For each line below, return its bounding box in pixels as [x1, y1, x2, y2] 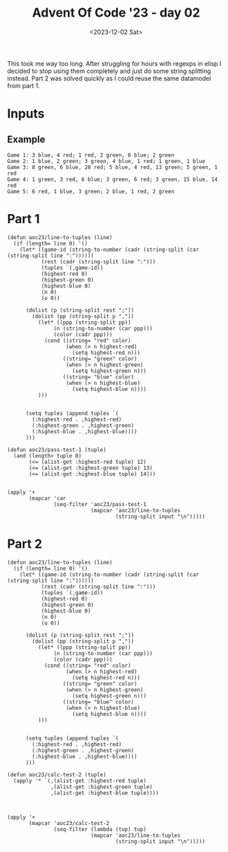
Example [7, 133, 46, 145]
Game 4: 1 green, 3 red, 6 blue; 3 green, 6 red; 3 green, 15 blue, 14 [7, 175, 218, 183]
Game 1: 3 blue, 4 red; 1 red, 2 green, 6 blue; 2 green [7, 151, 175, 159]
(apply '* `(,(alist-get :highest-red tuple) [13, 777, 147, 784]
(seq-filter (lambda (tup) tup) [53, 826, 147, 833]
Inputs [7, 106, 45, 122]
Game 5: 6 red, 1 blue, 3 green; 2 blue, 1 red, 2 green [7, 188, 175, 195]
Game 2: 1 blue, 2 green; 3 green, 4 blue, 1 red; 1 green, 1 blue [7, 157, 206, 164]
